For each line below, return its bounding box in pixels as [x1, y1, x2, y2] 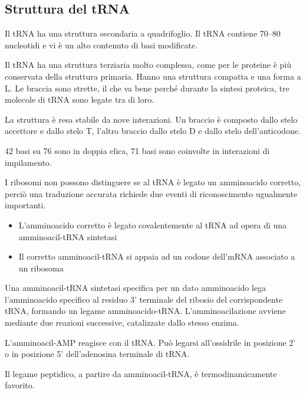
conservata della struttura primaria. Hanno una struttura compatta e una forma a [5, 70, 301, 82]
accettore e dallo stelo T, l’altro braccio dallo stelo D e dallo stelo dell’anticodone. [5, 125, 301, 137]
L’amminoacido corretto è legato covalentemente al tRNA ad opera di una [18, 218, 287, 231]
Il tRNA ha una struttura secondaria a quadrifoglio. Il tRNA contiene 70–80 [5, 27, 281, 40]
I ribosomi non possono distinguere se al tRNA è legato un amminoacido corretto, [5, 176, 301, 188]
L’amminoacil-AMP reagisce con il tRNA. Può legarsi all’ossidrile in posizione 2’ [5, 336, 296, 348]
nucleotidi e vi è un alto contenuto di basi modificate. [5, 38, 198, 51]
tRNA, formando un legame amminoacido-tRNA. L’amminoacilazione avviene [5, 304, 286, 317]
